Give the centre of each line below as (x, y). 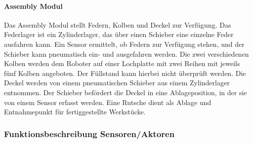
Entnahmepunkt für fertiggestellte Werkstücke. (75, 112)
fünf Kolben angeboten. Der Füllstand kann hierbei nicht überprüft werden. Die (125, 73)
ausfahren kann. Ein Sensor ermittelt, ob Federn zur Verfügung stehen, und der (124, 44)
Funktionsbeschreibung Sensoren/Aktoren (89, 133)
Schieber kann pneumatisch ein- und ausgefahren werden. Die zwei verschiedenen (126, 54)
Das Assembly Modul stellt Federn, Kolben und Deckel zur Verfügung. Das (118, 24)
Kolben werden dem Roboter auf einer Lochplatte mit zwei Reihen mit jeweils (122, 63)
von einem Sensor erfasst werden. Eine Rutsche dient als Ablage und (108, 102)
